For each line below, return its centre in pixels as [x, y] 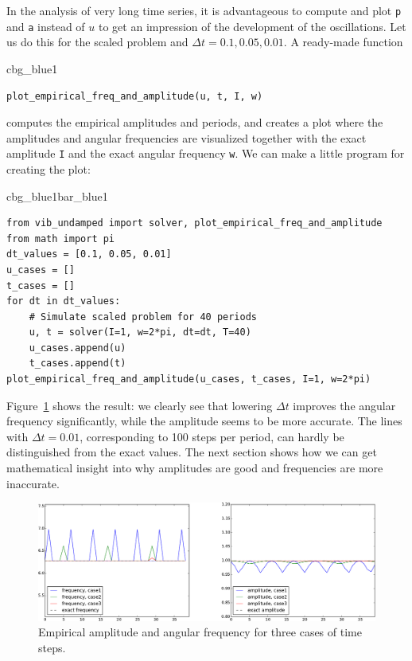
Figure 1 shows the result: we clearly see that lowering [140, 405]
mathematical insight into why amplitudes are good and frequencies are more [195, 468]
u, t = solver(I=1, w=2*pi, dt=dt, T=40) [140, 332]
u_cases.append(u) [78, 348]
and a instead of [46, 26]
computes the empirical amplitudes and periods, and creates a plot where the [195, 122]
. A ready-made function [343, 42]
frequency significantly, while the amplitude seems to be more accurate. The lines [204, 421]
